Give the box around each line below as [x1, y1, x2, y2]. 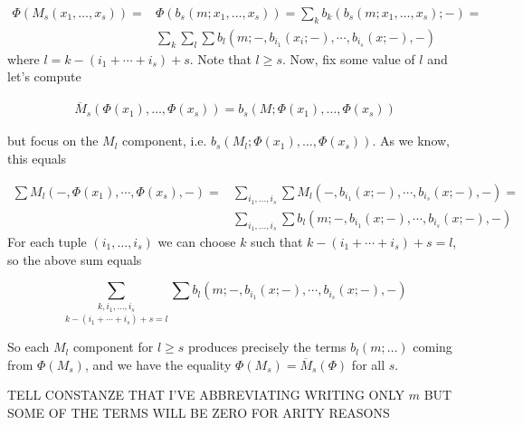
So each [7, 337, 50, 356]
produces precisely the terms [187, 337, 347, 356]
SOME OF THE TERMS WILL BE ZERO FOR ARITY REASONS [7, 402, 390, 421]
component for [72, 337, 154, 356]
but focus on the [7, 131, 99, 150]
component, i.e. [122, 131, 207, 150]
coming [413, 337, 452, 356]
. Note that [189, 49, 252, 68]
